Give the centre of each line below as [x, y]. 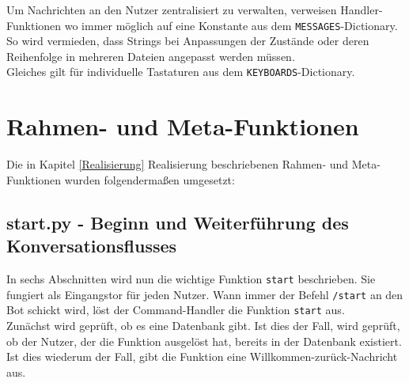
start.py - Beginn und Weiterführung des [178, 222]
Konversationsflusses [92, 246]
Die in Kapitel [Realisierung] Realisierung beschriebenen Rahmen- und [178, 164]
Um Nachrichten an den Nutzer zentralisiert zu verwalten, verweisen [172, 9]
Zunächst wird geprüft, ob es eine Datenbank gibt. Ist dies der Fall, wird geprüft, [203, 325]
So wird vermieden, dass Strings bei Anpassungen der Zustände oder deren [188, 41]
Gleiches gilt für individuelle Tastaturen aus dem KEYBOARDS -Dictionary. [181, 72]
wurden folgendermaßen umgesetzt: [150, 179]
